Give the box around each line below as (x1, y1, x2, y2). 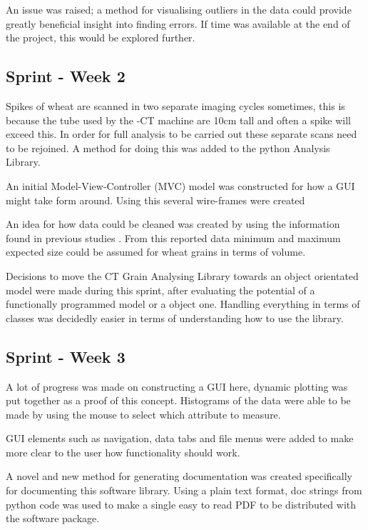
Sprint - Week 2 (6, 65, 126, 87)
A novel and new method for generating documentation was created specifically (6, 469, 352, 484)
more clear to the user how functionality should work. (6, 444, 240, 459)
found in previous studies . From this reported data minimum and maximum (6, 230, 341, 245)
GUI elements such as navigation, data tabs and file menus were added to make (6, 431, 354, 446)
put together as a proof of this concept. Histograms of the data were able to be (6, 393, 351, 408)
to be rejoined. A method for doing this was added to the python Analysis (6, 140, 330, 155)
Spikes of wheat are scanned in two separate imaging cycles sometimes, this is (6, 98, 345, 113)
